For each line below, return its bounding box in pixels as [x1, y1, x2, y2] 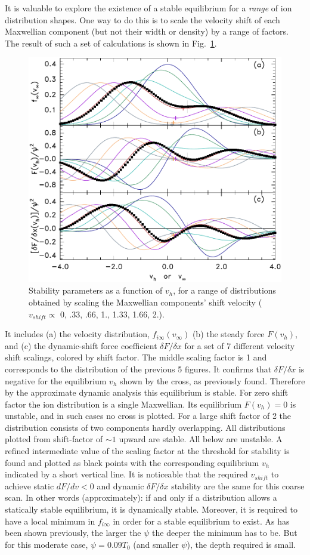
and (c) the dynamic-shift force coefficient [5, 339, 157, 351]
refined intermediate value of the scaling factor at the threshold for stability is [5, 445, 290, 457]
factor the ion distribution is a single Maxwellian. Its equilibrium [5, 397, 242, 410]
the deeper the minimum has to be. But [152, 526, 297, 539]
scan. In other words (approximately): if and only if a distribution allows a [5, 491, 277, 504]
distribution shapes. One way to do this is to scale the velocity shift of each [5, 13, 280, 26]
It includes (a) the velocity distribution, [5, 328, 150, 340]
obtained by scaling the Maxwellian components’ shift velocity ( [29, 295, 262, 308]
